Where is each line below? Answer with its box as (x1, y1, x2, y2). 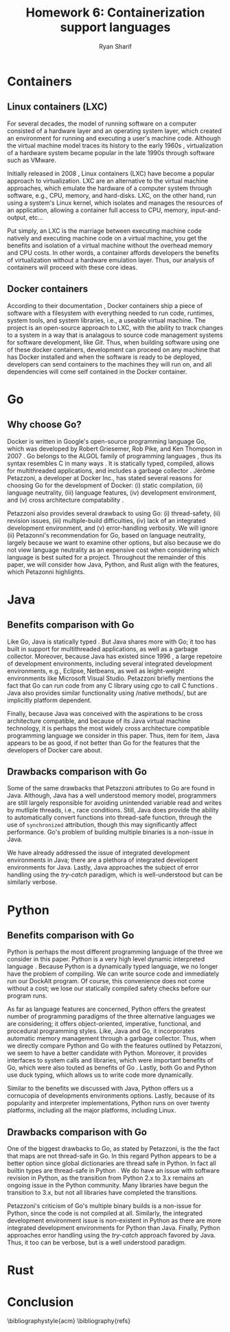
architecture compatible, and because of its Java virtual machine (7, 717, 191, 725)
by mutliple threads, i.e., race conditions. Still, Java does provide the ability (7, 806, 219, 814)
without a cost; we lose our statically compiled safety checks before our (7, 984, 211, 993)
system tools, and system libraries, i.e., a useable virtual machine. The (7, 316, 206, 325)
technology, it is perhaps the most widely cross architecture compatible (7, 724, 210, 732)
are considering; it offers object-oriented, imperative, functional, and (7, 1020, 201, 1028)
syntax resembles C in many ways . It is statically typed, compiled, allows (7, 459, 215, 467)
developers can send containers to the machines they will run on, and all (7, 360, 212, 368)
